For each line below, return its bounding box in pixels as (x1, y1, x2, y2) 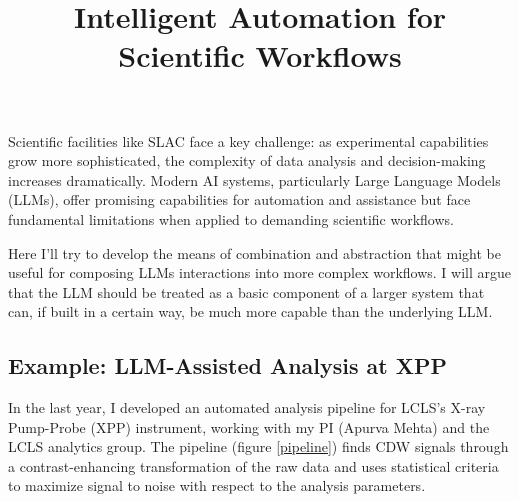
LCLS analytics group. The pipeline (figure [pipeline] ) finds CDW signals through (8, 436, 509, 457)
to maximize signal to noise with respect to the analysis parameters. (8, 475, 426, 496)
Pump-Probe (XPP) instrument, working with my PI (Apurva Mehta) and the (8, 416, 490, 437)
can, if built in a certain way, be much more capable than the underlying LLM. (8, 301, 493, 322)
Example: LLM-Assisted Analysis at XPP (8, 350, 448, 381)
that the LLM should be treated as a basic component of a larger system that (8, 281, 485, 302)
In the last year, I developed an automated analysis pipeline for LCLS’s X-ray (8, 397, 486, 418)
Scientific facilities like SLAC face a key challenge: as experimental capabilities (8, 130, 489, 151)
